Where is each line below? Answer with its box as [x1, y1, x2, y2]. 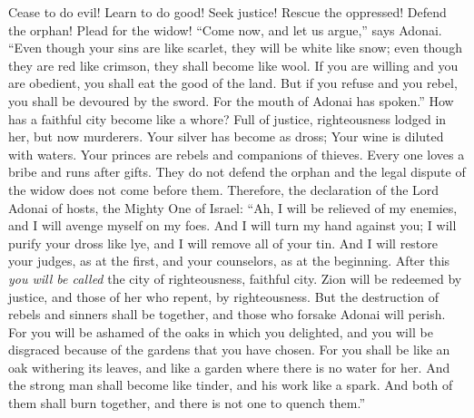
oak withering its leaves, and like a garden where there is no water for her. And [8, 357, 450, 376]
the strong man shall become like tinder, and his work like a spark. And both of [8, 375, 453, 394]
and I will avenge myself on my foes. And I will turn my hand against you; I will [8, 216, 457, 235]
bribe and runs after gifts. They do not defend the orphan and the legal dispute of [8, 162, 466, 181]
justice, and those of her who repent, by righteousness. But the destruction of [8, 287, 439, 306]
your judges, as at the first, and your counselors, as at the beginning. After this [8, 251, 450, 270]
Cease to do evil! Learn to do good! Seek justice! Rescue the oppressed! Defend [8, 3, 447, 21]
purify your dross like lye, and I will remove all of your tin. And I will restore [8, 233, 439, 252]
